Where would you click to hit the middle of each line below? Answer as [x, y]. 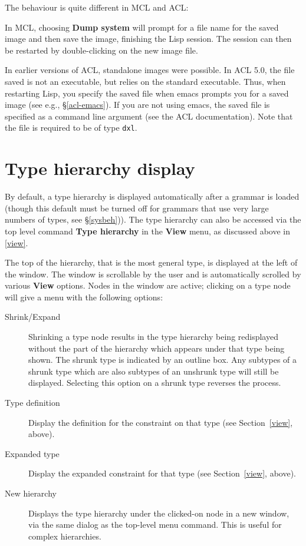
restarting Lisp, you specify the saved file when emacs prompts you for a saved [147, 93]
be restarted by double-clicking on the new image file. [101, 50]
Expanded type [32, 453]
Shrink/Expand [33, 317]
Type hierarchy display [100, 168]
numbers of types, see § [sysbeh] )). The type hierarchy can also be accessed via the [153, 219]
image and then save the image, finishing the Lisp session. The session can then [148, 39]
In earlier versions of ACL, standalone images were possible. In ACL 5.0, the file [150, 70]
